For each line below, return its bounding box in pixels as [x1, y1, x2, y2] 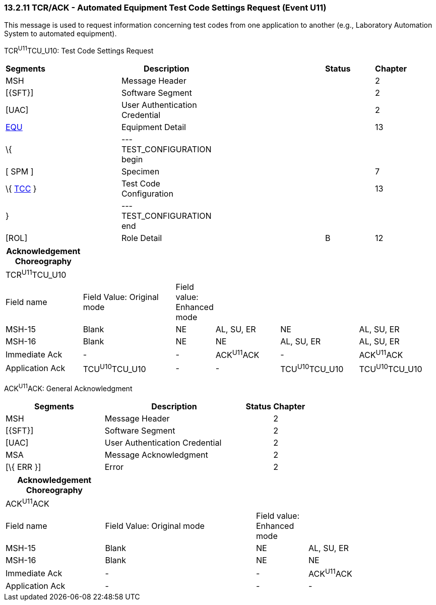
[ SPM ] [6, 166, 34, 177]
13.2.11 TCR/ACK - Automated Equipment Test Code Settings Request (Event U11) [4, 3, 327, 13]
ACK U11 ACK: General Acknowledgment [4, 383, 133, 393]
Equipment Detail [121, 122, 186, 133]
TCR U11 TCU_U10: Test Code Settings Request [4, 45, 154, 55]
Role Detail [121, 233, 162, 244]
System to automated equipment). [4, 29, 117, 38]
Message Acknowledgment [104, 449, 208, 460]
